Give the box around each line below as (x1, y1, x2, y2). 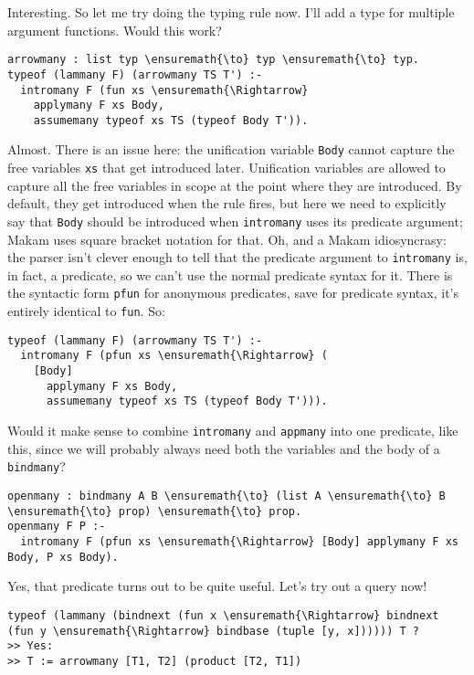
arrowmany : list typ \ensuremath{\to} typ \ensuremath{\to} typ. (7, 53, 420, 67)
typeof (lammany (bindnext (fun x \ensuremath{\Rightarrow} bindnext (7, 608, 439, 622)
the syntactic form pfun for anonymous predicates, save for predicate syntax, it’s (7, 283, 459, 302)
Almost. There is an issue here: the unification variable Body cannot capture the (7, 140, 455, 159)
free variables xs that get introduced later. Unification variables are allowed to (7, 158, 446, 177)
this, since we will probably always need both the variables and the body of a (7, 438, 440, 458)
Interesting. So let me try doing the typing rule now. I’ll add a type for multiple (7, 3, 455, 21)
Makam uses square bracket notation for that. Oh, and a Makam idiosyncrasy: (7, 229, 447, 248)
